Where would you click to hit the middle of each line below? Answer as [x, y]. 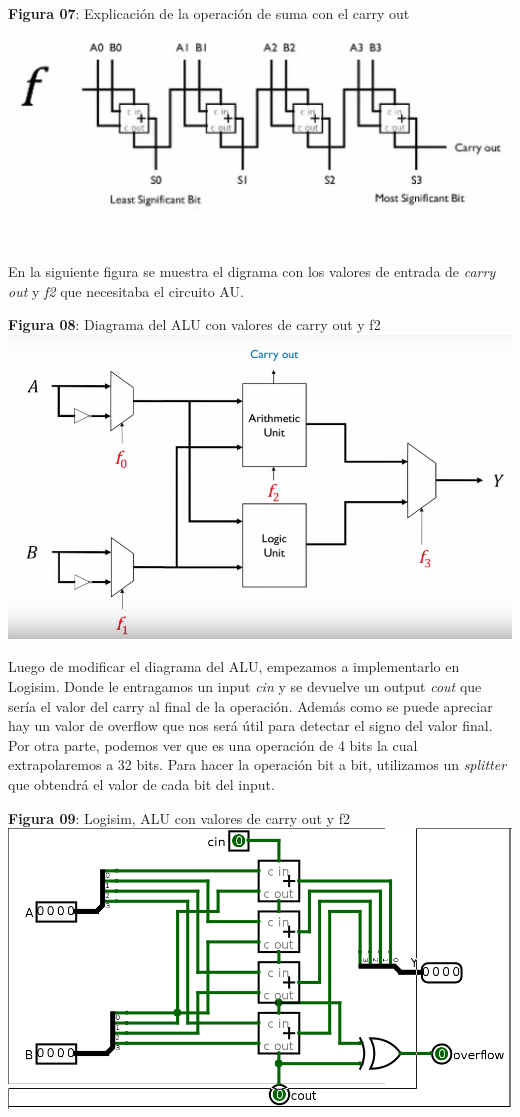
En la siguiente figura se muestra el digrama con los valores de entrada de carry [252, 271]
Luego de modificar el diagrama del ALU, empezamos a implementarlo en [234, 666]
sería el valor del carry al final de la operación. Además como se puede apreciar [250, 705]
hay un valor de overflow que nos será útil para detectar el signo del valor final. [250, 725]
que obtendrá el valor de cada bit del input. [141, 783]
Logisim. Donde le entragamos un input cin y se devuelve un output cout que [245, 686]
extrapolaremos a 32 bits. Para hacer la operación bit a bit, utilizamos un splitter [257, 764]
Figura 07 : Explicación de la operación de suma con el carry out [209, 13]
